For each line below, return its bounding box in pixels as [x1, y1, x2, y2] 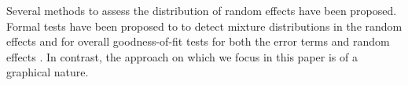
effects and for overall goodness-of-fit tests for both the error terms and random [6, 33, 390, 50]
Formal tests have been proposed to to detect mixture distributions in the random [6, 17, 402, 34]
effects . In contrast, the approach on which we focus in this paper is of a [6, 48, 358, 65]
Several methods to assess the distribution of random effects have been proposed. [6, 2, 397, 18]
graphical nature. [6, 64, 89, 80]
